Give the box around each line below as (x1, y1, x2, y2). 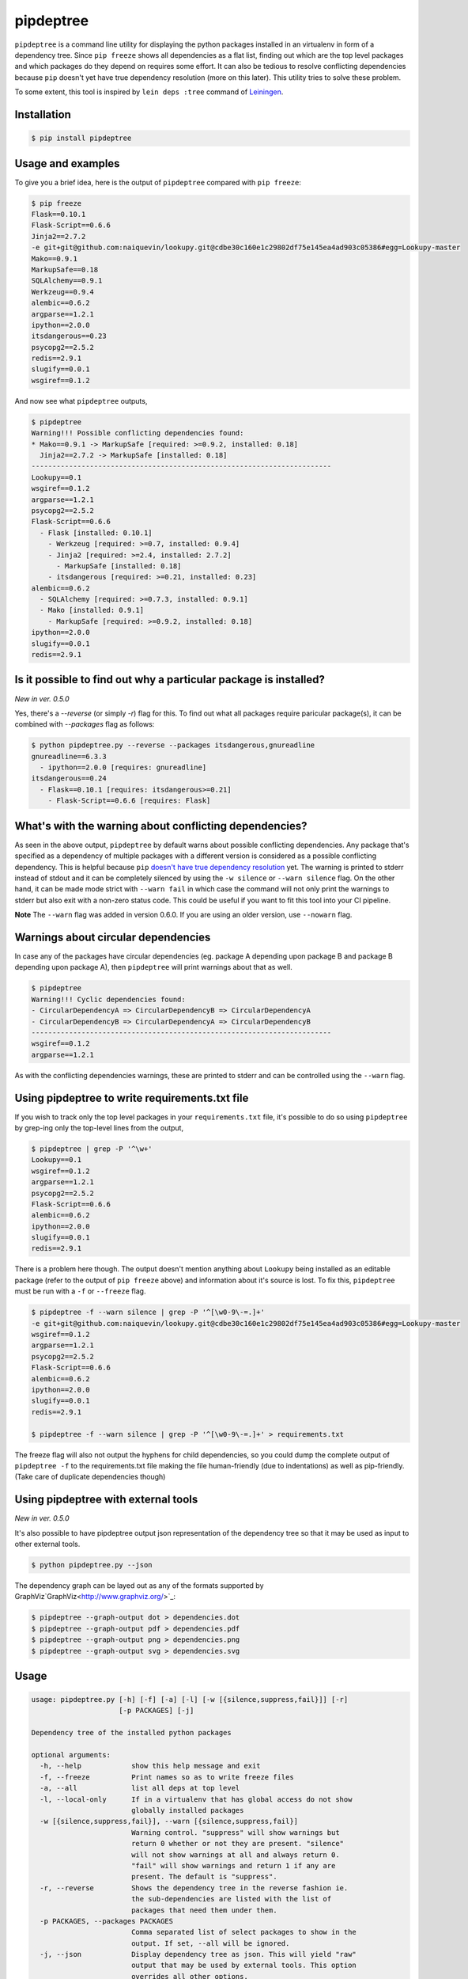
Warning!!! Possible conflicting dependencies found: (31, 428, 244, 438)
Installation (14, 108, 71, 121)
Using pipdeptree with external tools (14, 1493, 198, 1506)
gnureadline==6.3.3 (31, 752, 107, 761)
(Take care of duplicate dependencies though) (14, 1472, 166, 1482)
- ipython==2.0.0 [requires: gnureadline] (40, 763, 207, 772)
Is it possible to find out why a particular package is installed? (14, 673, 326, 686)
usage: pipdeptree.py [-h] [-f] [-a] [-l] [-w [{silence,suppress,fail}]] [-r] (31, 1695, 349, 1704)
